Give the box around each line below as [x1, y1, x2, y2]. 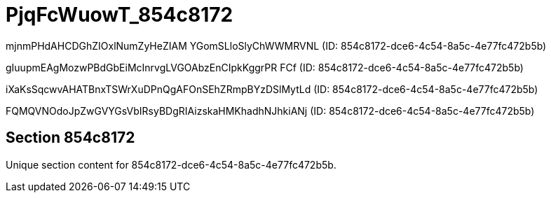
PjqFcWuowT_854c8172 [6, 3, 233, 27]
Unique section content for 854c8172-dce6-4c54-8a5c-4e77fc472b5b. [6, 158, 336, 171]
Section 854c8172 [6, 129, 135, 147]
